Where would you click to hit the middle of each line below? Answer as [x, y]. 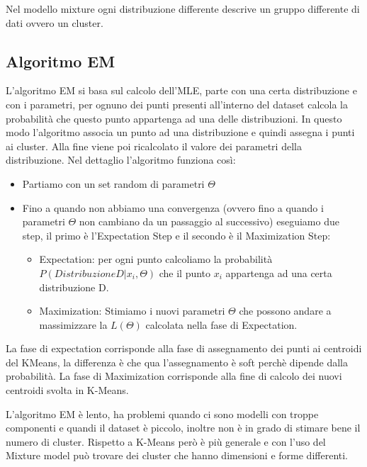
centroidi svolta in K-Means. [67, 390]
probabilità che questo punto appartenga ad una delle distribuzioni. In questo [174, 118]
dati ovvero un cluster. [55, 22]
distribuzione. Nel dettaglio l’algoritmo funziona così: [121, 160]
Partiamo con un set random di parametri [113, 183]
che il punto [185, 272]
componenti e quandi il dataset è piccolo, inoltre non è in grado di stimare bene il [183, 428]
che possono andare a [285, 311]
